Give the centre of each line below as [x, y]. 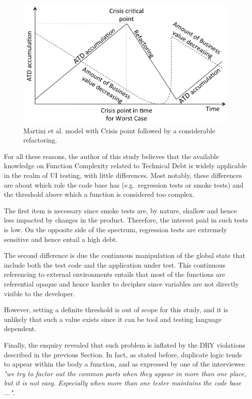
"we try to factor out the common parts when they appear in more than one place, [125, 373]
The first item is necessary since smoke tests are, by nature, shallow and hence [120, 210]
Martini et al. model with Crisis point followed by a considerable [119, 130]
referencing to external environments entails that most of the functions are [115, 274]
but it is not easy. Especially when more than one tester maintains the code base [123, 383]
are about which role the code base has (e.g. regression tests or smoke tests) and [124, 184]
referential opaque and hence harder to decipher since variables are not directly [121, 283]
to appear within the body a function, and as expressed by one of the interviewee [125, 364]
